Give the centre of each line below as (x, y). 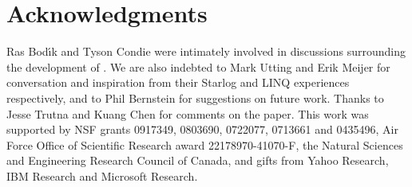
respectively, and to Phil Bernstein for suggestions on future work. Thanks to (195, 97)
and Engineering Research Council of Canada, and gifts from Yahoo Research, (198, 160)
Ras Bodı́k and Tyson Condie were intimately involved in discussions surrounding (206, 51)
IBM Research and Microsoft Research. (102, 175)
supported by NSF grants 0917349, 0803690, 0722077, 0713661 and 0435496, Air (202, 129)
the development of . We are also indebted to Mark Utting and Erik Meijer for (198, 66)
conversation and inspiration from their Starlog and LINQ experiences (178, 82)
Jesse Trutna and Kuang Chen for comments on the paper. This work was (188, 113)
